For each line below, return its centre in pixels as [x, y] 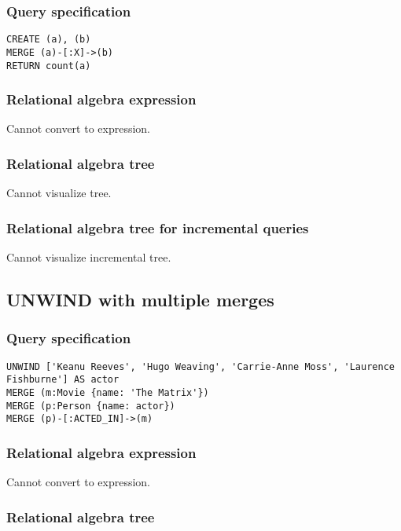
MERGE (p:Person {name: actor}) [91, 406]
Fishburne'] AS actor [63, 380]
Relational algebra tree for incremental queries [158, 227]
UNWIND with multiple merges [140, 300]
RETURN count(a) [49, 66]
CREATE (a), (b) [49, 40]
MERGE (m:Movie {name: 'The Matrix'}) [108, 392]
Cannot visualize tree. [59, 193]
